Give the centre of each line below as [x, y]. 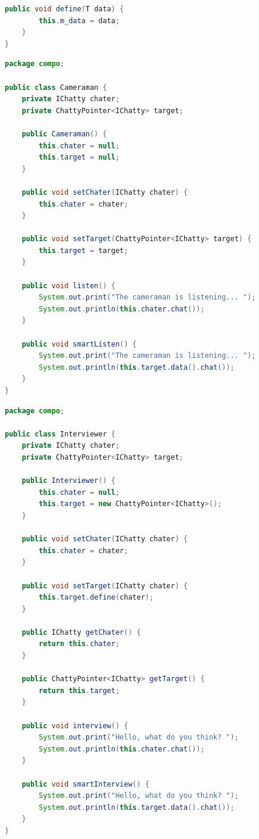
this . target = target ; [83, 250]
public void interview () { [75, 726]
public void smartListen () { [79, 344]
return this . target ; [79, 690]
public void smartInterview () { [86, 784]
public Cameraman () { [64, 134]
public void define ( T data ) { [64, 9]
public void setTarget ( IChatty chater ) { [105, 586]
